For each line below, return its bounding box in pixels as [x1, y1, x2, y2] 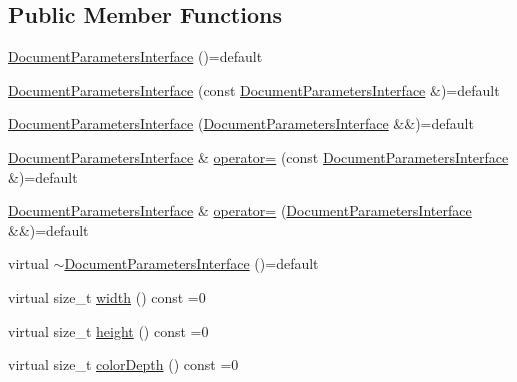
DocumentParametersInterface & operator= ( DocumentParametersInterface [8, 200, 472, 221]
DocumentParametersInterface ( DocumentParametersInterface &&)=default [8, 113, 474, 134]
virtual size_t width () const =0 [8, 286, 206, 307]
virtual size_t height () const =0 [8, 320, 209, 341]
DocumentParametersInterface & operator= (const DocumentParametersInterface [8, 146, 509, 167]
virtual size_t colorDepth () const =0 [8, 354, 239, 375]
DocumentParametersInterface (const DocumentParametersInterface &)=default [8, 79, 500, 100]
